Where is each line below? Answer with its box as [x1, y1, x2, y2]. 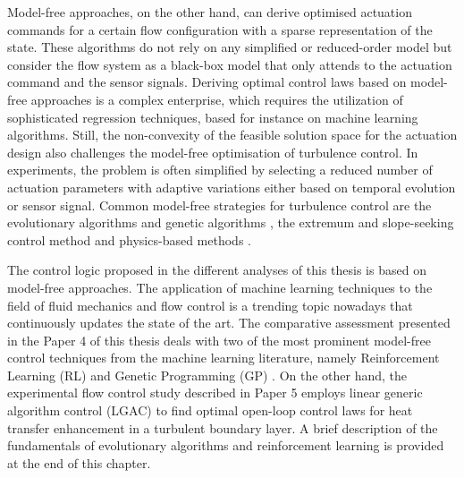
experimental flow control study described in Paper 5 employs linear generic [7, 383, 423, 402]
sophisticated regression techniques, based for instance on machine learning [7, 107, 418, 126]
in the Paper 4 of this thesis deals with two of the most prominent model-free [7, 330, 431, 349]
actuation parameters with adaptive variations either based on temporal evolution [7, 177, 456, 196]
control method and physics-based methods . [7, 230, 251, 249]
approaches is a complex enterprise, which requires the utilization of [30, 90, 403, 108]
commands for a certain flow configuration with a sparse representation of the [7, 20, 433, 38]
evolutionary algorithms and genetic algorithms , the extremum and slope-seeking [7, 213, 454, 232]
